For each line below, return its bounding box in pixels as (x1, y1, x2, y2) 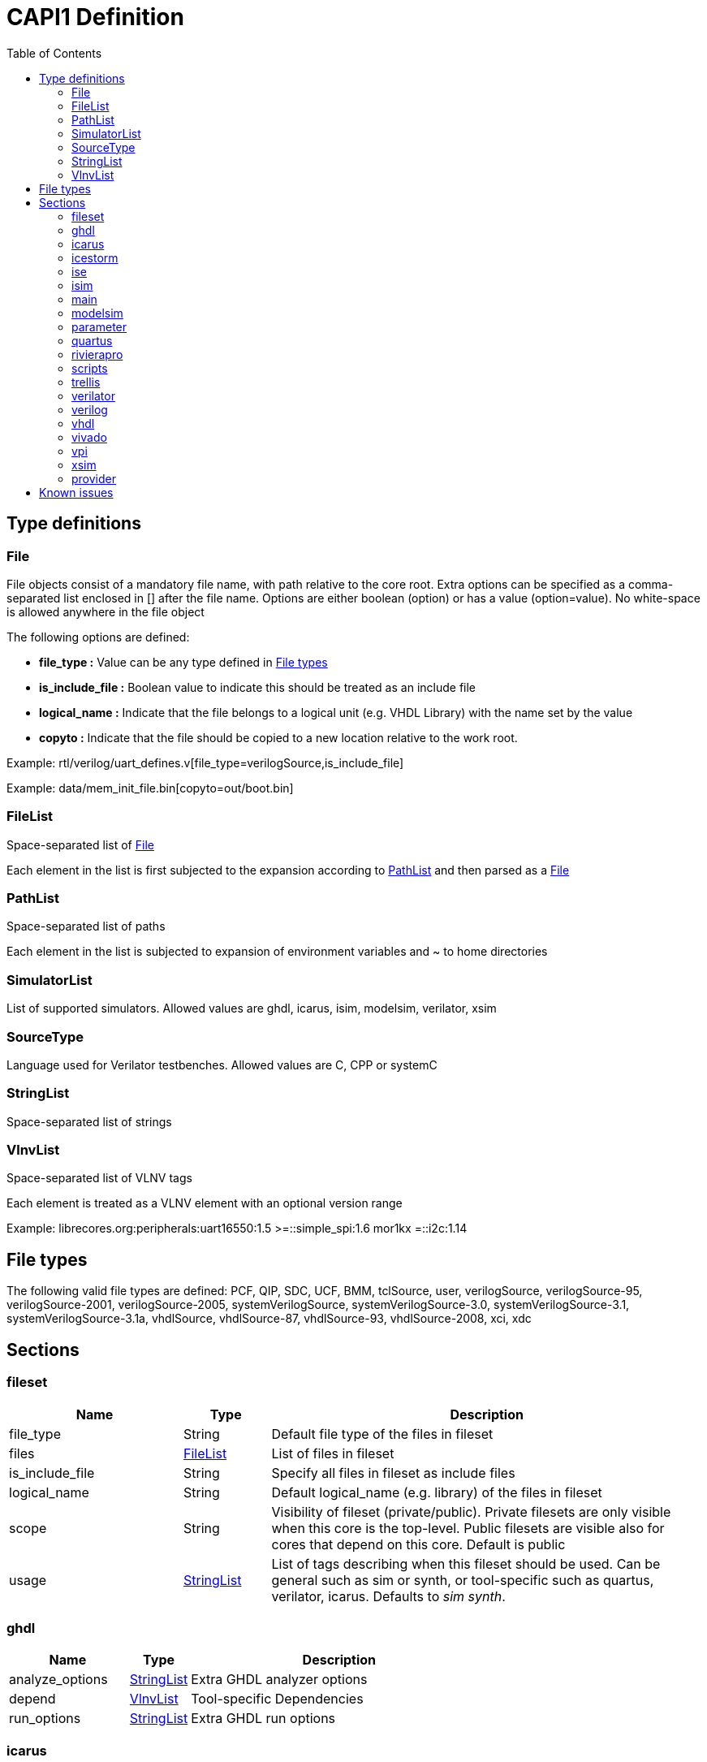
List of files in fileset (271, 1445, 394, 1462)
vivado (71, 430, 107, 444)
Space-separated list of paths (6, 919, 166, 934)
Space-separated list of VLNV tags (6, 1171, 192, 1185)
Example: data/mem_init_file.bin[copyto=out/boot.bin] (6, 780, 294, 795)
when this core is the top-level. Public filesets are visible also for (271, 1519, 665, 1536)
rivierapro (71, 347, 123, 361)
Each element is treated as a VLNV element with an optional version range (6, 1196, 403, 1211)
